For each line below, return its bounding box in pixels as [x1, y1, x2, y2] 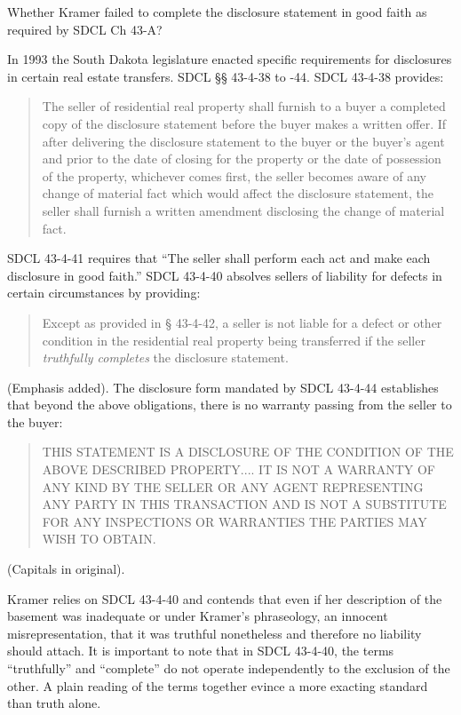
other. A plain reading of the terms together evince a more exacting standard [7, 676, 428, 695]
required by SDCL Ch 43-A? [7, 20, 163, 38]
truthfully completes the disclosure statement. [42, 348, 289, 367]
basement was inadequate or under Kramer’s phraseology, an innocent [7, 607, 388, 625]
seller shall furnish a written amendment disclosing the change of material [42, 201, 445, 219]
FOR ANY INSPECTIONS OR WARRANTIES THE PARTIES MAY [42, 512, 427, 530]
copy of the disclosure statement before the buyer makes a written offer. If [42, 114, 447, 132]
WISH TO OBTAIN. [42, 529, 156, 548]
